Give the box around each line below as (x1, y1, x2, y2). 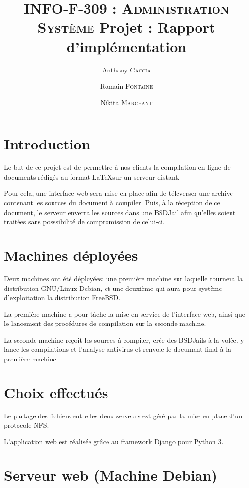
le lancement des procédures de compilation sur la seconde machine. (4, 318, 206, 328)
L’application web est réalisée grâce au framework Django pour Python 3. (4, 436, 224, 446)
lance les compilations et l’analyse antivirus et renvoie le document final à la (4, 344, 231, 354)
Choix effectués (4, 382, 108, 402)
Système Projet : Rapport (37, 17, 215, 37)
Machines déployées (4, 245, 138, 265)
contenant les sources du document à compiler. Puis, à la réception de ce (4, 198, 220, 207)
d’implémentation (66, 36, 187, 56)
